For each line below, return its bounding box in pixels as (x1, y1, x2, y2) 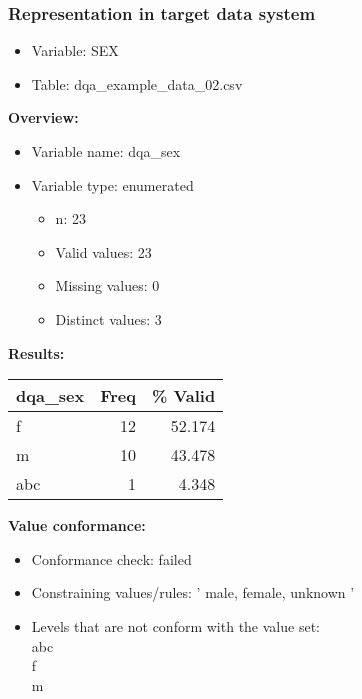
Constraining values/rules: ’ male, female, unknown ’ (31, 582, 355, 603)
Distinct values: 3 (55, 308, 162, 329)
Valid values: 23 (55, 241, 152, 262)
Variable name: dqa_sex (31, 141, 181, 161)
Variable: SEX (31, 40, 119, 61)
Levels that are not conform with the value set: (31, 615, 320, 636)
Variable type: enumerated (31, 174, 194, 195)
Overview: (8, 107, 79, 128)
